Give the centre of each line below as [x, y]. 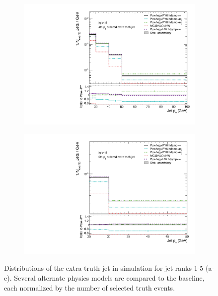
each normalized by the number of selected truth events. [90, 287]
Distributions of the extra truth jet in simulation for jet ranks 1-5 [104, 268]
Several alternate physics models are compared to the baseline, [109, 278]
